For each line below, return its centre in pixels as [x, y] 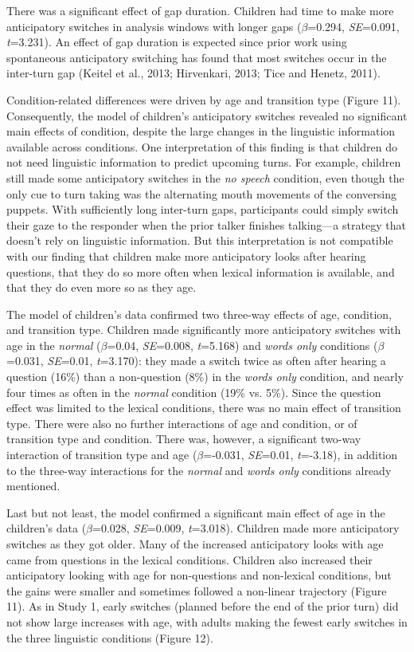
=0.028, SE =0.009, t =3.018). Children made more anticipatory [246, 528]
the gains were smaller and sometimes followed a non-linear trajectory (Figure [197, 590]
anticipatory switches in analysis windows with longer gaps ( [154, 26]
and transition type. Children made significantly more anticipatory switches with [204, 330]
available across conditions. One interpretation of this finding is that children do [202, 146]
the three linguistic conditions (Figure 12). [110, 637]
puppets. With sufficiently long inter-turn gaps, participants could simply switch [203, 209]
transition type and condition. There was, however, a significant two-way [184, 439]
